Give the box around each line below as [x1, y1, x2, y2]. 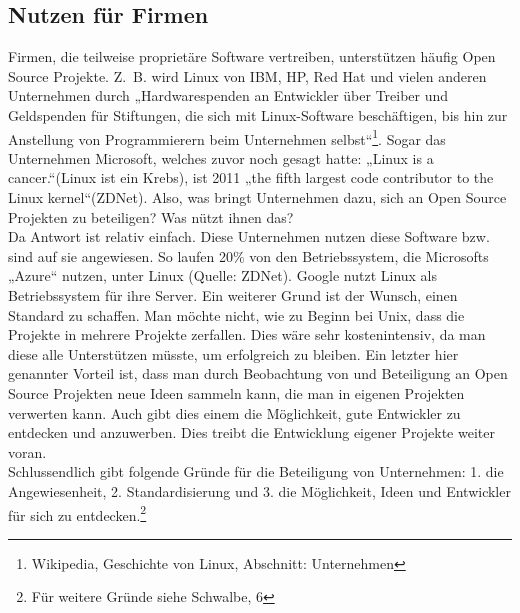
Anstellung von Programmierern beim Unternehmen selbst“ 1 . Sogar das [8, 125, 446, 149]
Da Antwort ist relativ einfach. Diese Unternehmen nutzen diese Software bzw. [8, 226, 490, 247]
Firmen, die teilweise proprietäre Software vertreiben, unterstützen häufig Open [8, 46, 496, 67]
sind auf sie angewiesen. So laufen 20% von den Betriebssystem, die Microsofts [8, 245, 489, 266]
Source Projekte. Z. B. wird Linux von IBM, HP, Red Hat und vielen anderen [8, 65, 487, 86]
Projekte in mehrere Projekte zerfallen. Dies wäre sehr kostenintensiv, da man [8, 324, 486, 345]
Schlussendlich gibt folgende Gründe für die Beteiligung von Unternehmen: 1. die [8, 461, 504, 482]
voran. [8, 441, 47, 462]
